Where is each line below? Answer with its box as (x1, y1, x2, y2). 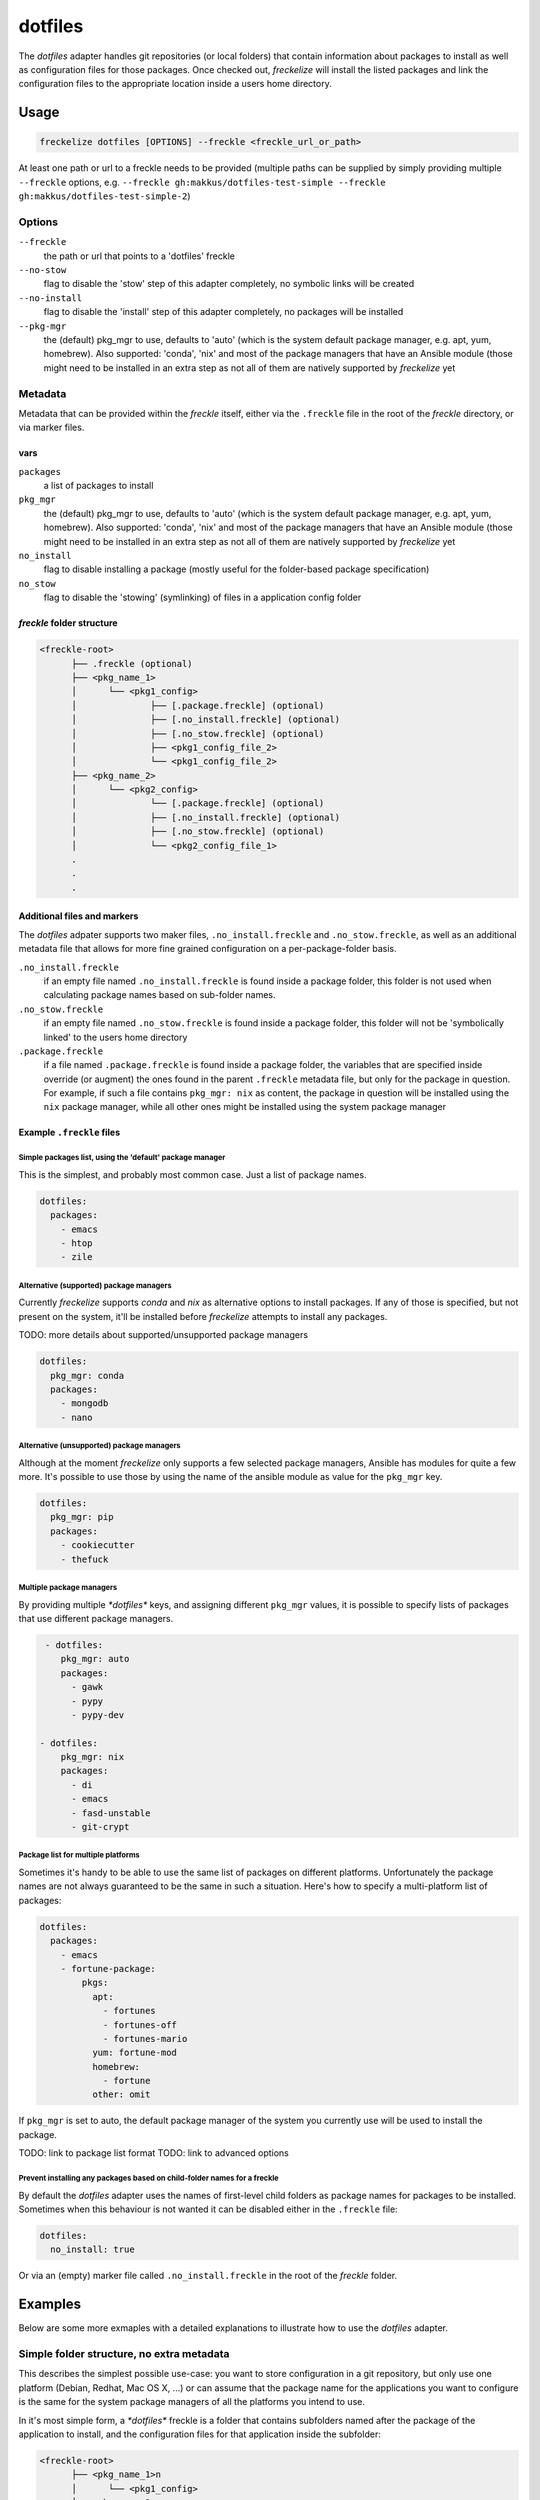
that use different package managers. (18, 1612, 174, 1624)
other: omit (91, 2089, 151, 2100)
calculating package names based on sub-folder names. (43, 989, 276, 1001)
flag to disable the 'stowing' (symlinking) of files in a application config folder (43, 591, 362, 604)
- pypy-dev (71, 1709, 125, 1720)
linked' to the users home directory (43, 1031, 188, 1043)
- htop (60, 1238, 93, 1249)
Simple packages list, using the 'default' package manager (18, 1153, 226, 1163)
